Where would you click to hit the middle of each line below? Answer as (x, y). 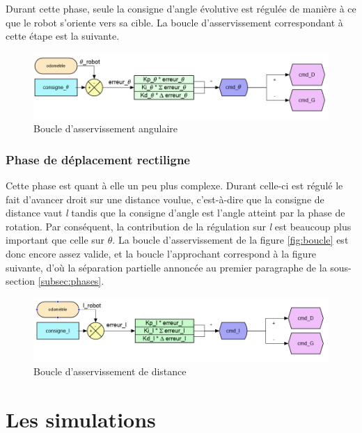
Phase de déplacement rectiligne (98, 159)
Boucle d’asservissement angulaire (106, 128)
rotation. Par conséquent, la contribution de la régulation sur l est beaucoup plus (179, 226)
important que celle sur (55, 240)
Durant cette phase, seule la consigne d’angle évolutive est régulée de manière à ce (181, 8)
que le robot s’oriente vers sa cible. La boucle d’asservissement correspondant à (174, 22)
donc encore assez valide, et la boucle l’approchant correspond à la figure (161, 253)
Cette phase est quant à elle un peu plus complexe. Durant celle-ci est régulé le (174, 186)
